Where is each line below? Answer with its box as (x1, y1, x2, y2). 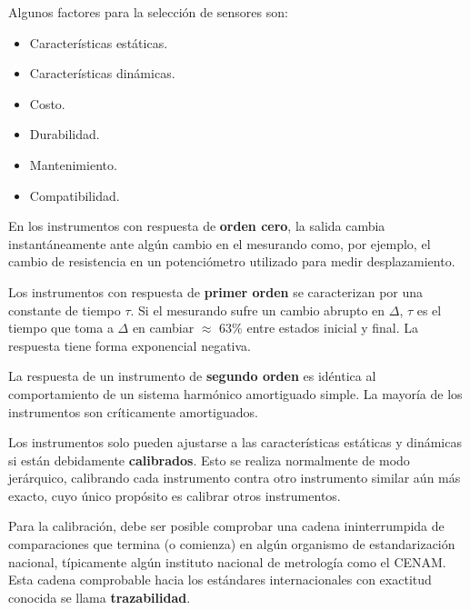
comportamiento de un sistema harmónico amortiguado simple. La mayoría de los (8, 384, 463, 403)
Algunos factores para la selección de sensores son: (8, 3, 288, 21)
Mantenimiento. (29, 155, 117, 174)
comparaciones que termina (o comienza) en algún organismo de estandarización (8, 535, 455, 554)
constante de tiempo (8, 300, 121, 319)
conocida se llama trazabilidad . (8, 587, 191, 606)
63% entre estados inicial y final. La (219, 318, 419, 337)
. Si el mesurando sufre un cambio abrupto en (130, 300, 385, 319)
